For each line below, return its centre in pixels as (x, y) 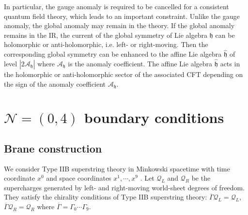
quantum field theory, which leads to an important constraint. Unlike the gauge (122, 16)
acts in (230, 63)
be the (201, 178)
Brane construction (53, 148)
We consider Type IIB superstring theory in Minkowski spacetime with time (117, 168)
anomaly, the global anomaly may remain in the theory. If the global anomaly (119, 25)
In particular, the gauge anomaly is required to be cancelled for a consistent (116, 6)
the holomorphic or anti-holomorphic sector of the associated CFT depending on (124, 74)
